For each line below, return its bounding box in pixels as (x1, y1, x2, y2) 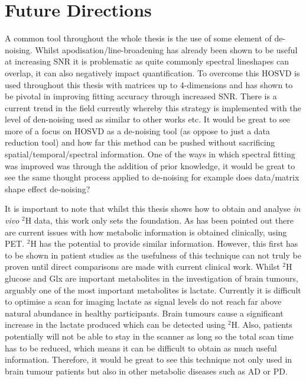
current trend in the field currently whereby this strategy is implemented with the (5, 101, 301, 114)
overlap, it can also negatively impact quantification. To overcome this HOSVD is (5, 66, 300, 79)
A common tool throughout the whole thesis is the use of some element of (5, 32, 272, 44)
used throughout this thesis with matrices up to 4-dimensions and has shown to (5, 78, 293, 91)
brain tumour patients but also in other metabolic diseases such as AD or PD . (5, 364, 288, 377)
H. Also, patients (231, 318, 292, 331)
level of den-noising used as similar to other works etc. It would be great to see (5, 113, 290, 125)
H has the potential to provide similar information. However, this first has (30, 237, 298, 250)
